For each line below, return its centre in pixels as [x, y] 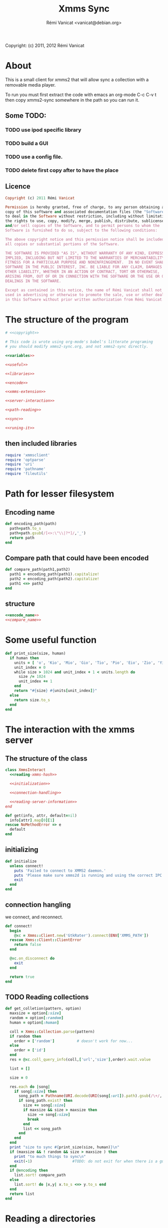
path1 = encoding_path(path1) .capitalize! [54, 574]
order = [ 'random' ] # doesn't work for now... [74, 1041]
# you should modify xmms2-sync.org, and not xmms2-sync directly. [77, 347]
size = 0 [19, 1078]
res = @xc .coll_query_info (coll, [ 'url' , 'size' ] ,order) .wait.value [80, 1060]
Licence [18, 187]
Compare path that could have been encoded [77, 558]
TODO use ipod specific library [43, 130]
